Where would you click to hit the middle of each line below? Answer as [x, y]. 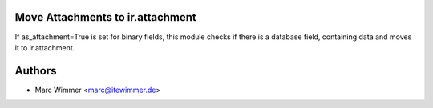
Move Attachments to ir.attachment [105, 17]
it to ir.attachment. [45, 47]
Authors [36, 71]
